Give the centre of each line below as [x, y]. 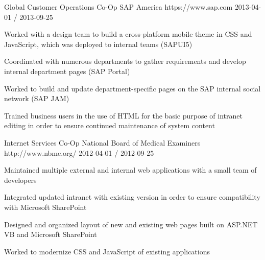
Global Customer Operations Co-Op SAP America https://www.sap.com [118, 7]
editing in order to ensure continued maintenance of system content [110, 125]
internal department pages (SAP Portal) [67, 71]
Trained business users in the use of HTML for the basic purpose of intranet [123, 115]
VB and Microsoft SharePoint [51, 234]
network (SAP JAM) [37, 98]
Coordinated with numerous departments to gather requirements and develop [125, 61]
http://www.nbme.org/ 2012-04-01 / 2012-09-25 [79, 152]
